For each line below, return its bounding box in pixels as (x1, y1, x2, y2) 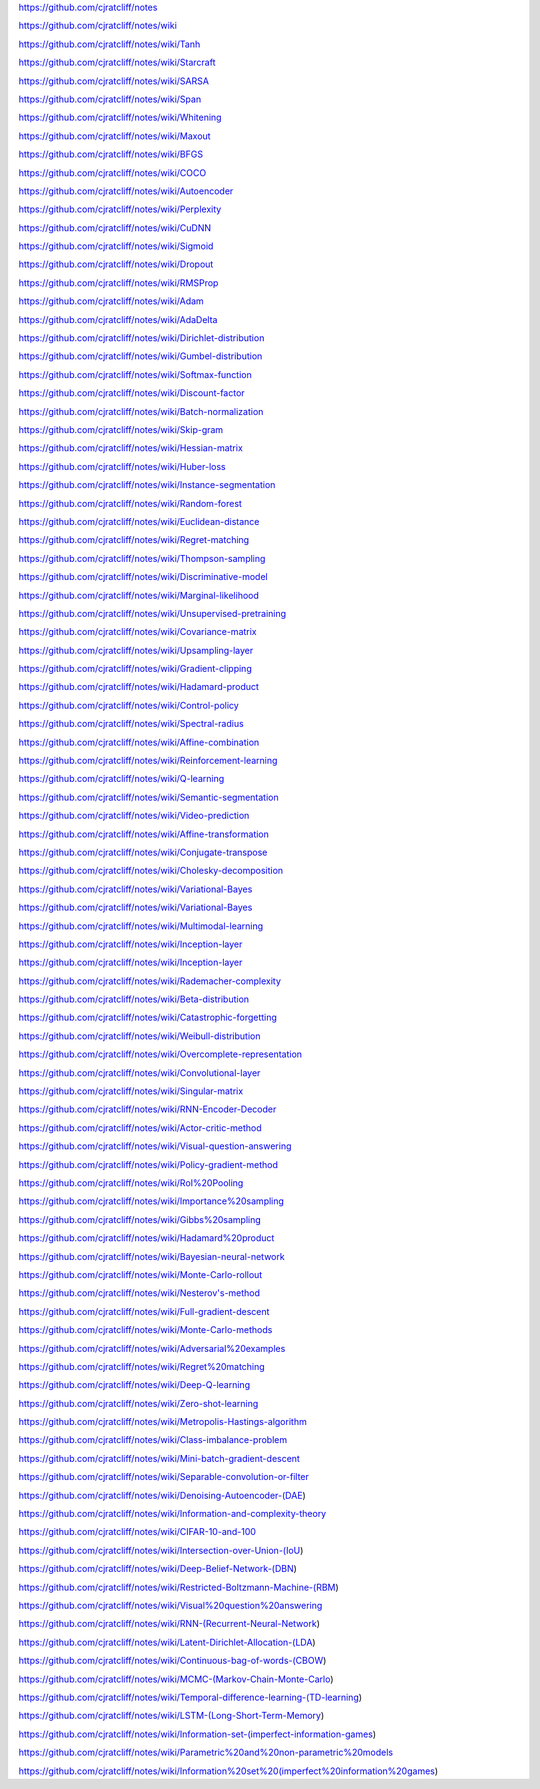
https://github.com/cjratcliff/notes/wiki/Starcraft (18, 56, 216, 69)
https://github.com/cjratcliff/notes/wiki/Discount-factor (18, 387, 245, 399)
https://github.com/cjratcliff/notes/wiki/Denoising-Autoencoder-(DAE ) (18, 1489, 307, 1501)
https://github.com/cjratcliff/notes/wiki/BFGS (18, 148, 204, 160)
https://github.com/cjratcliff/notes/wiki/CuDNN (18, 221, 212, 234)
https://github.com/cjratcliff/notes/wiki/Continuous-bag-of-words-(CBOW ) (18, 1655, 327, 1667)
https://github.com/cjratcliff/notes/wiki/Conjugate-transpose (18, 846, 268, 858)
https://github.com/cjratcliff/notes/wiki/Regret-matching (18, 534, 250, 546)
